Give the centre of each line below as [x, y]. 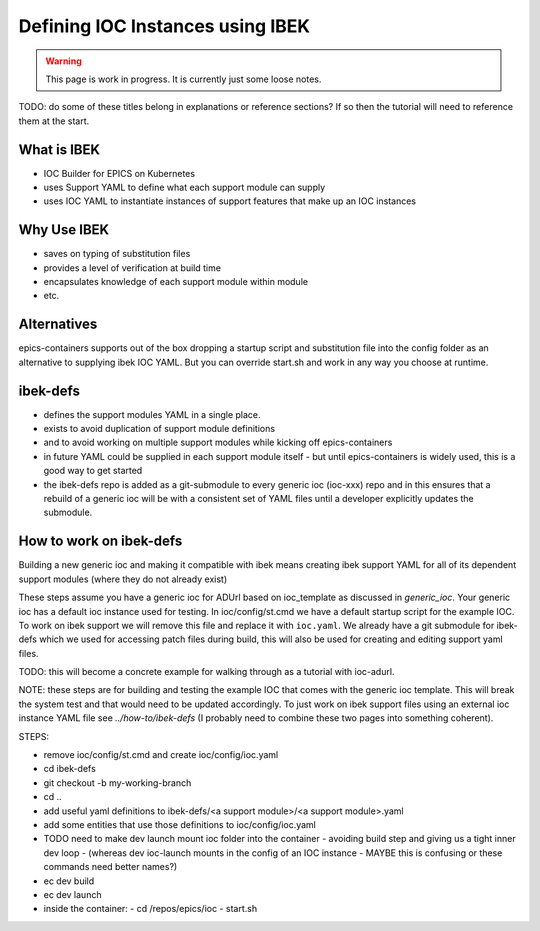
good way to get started [93, 471]
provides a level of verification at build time [132, 267]
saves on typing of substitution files [117, 254]
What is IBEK [59, 149]
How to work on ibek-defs [100, 541]
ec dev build [69, 881]
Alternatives [58, 324]
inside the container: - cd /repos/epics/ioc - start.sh [150, 909]
